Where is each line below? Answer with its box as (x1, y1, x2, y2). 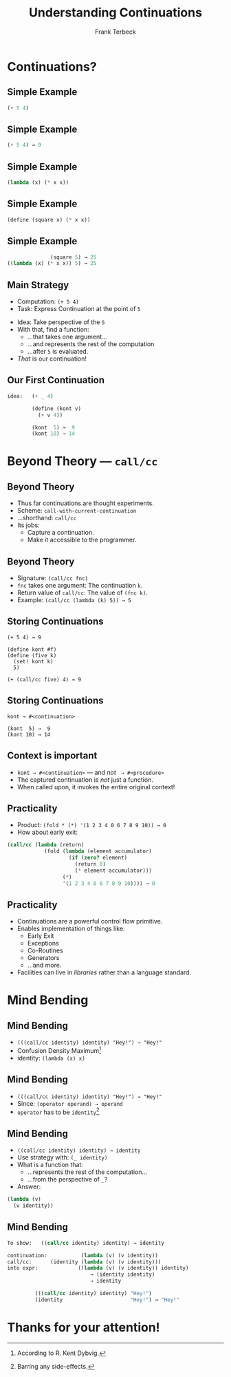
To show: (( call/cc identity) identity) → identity (7, 1239, 165, 1246)
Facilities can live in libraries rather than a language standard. (16, 968, 191, 976)
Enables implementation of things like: (16, 924, 125, 933)
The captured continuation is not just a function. (16, 776, 153, 784)
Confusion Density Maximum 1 (16, 1045, 102, 1054)
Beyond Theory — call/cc (7, 453, 158, 469)
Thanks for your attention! (7, 1319, 160, 1335)
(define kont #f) (7, 645, 57, 653)
